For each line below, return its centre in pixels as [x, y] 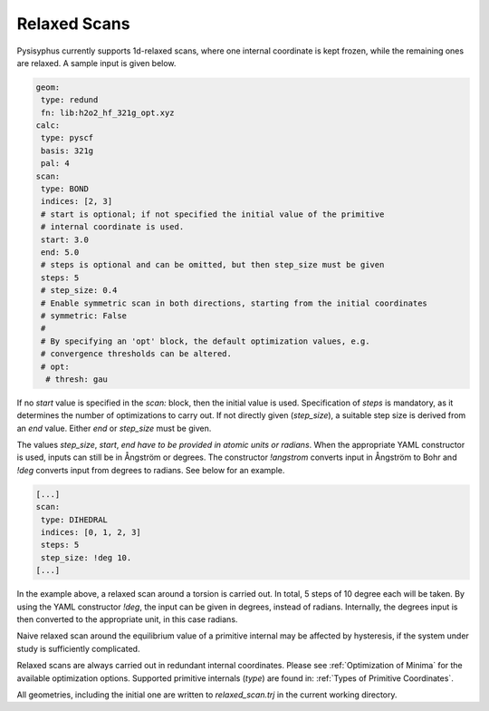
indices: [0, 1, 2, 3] [91, 532]
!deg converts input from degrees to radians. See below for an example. [151, 470]
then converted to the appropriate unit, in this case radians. [127, 619]
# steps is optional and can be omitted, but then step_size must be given [213, 265]
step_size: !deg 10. [86, 557]
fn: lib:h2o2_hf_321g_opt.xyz [108, 112]
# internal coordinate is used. [113, 227]
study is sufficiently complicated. [78, 648]
